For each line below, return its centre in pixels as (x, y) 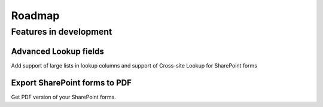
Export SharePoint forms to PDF (71, 83)
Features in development (62, 32)
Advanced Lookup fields (57, 51)
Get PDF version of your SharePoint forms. (63, 97)
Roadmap (35, 16)
